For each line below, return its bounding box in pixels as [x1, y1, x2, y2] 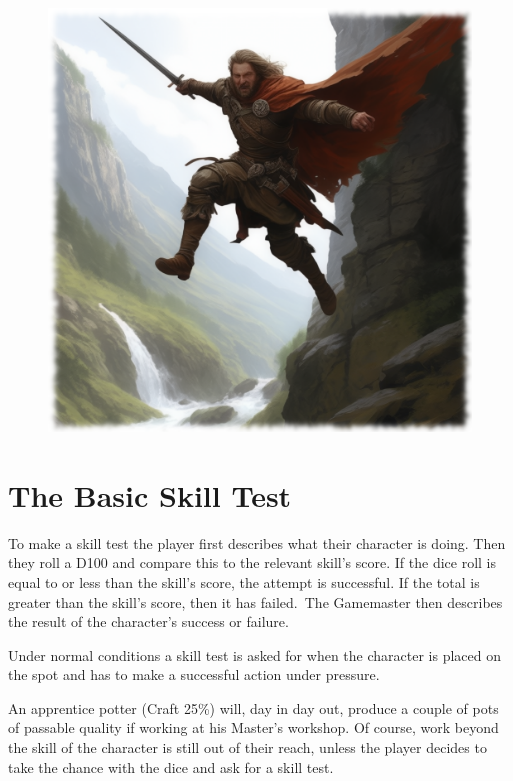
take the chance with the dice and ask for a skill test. [8, 756, 334, 777]
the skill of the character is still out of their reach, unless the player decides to [8, 737, 487, 758]
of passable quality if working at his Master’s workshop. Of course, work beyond [8, 717, 499, 738]
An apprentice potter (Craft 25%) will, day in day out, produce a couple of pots [8, 697, 499, 718]
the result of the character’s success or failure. [8, 611, 289, 632]
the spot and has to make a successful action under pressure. [8, 664, 380, 685]
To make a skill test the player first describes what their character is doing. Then [8, 532, 506, 553]
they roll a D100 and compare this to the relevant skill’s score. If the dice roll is [8, 552, 497, 573]
